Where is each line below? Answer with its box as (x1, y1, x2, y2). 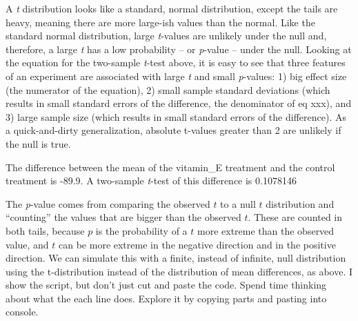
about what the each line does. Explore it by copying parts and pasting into (6, 291, 327, 305)
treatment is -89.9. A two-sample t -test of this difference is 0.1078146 (6, 173, 297, 188)
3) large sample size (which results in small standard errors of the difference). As (6, 109, 346, 124)
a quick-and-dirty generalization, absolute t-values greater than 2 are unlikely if (6, 123, 341, 137)
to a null (220, 196, 256, 211)
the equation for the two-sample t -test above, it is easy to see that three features (6, 55, 346, 70)
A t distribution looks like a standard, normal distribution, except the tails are (6, 1, 338, 15)
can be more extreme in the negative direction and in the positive (59, 237, 336, 251)
